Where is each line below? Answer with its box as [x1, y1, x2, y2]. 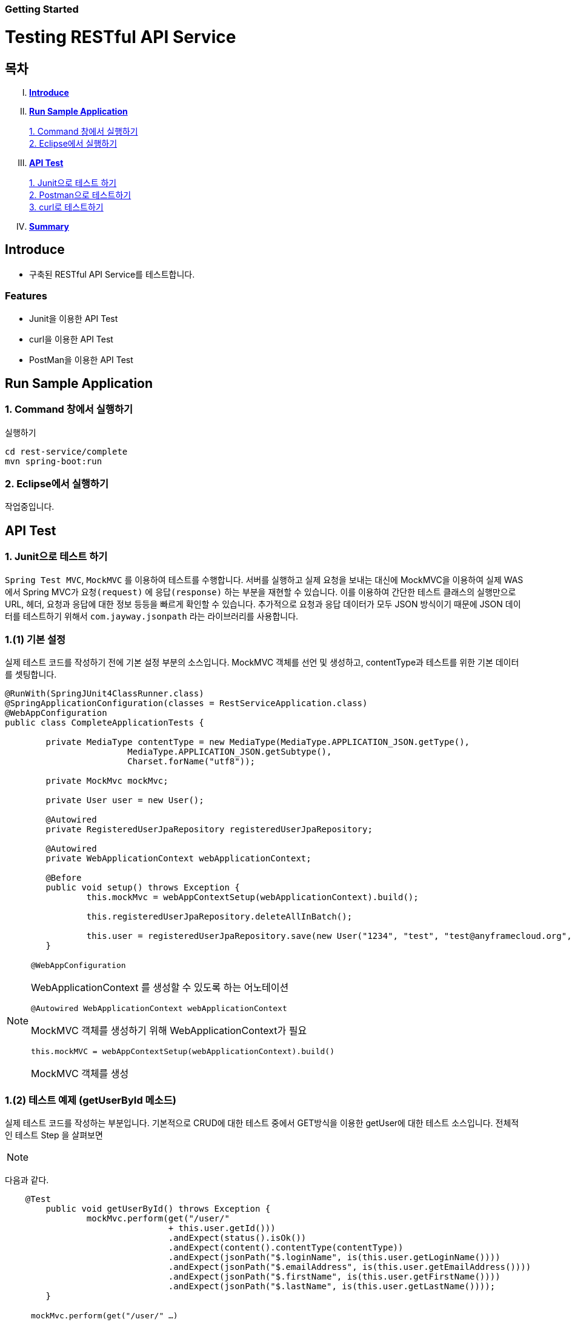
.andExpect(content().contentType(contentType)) [168, 1243, 404, 1253]
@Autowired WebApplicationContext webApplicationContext [31, 1004, 287, 1013]
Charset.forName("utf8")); [127, 756, 256, 767]
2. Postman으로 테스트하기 [29, 189, 131, 200]
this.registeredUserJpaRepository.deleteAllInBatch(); [86, 912, 353, 922]
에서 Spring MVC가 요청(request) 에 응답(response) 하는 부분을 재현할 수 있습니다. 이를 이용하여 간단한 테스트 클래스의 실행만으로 [5, 586, 516, 597]
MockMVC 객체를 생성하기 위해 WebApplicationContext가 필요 [31, 1024, 307, 1037]
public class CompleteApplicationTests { [5, 718, 204, 728]
